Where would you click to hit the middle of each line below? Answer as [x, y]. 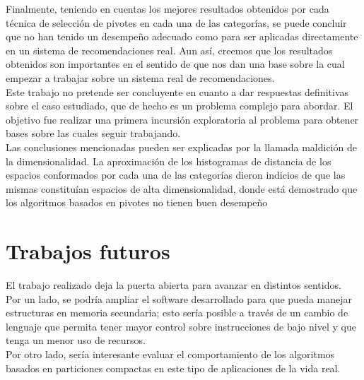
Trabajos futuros [88, 251]
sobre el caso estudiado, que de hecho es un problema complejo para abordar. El [180, 106]
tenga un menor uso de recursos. [76, 340]
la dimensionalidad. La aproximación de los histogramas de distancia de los [169, 161]
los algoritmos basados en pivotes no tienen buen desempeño [137, 202]
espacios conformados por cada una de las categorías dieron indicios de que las [176, 175]
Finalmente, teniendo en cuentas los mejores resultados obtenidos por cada [168, 8]
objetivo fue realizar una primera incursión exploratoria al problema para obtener [182, 119]
